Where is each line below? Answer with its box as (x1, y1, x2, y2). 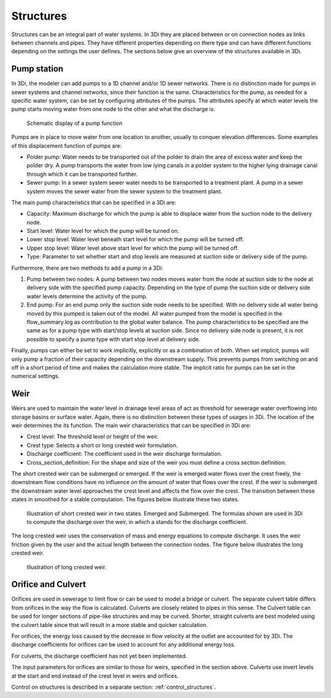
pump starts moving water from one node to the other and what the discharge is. (11, 105, 216, 113)
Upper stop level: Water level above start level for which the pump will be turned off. (26, 244, 239, 251)
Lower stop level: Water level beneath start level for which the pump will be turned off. (26, 236, 245, 243)
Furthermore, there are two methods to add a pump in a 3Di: (11, 264, 164, 271)
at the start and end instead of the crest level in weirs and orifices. (11, 672, 179, 680)
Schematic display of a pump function (26, 119, 123, 127)
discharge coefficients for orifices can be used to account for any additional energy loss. (11, 641, 236, 648)
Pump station (11, 64, 64, 74)
